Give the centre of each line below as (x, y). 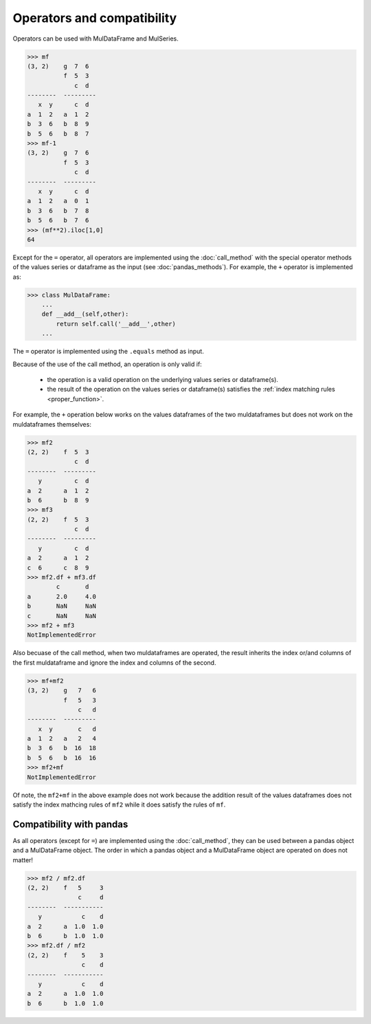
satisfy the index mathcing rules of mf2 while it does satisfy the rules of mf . (119, 804)
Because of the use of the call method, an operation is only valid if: (107, 364)
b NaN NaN (61, 606)
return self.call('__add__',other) (116, 324)
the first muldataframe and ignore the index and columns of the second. (114, 662)
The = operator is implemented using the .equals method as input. (108, 352)
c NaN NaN (61, 616)
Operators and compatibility (95, 18)
